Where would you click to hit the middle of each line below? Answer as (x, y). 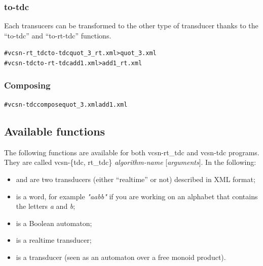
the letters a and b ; (46, 206)
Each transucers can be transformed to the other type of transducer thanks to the (131, 26)
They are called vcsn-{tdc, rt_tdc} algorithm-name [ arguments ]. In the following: (130, 162)
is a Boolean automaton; (54, 223)
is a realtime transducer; (54, 240)
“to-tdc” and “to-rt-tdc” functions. (58, 35)
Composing (27, 85)
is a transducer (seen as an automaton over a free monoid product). (121, 257)
